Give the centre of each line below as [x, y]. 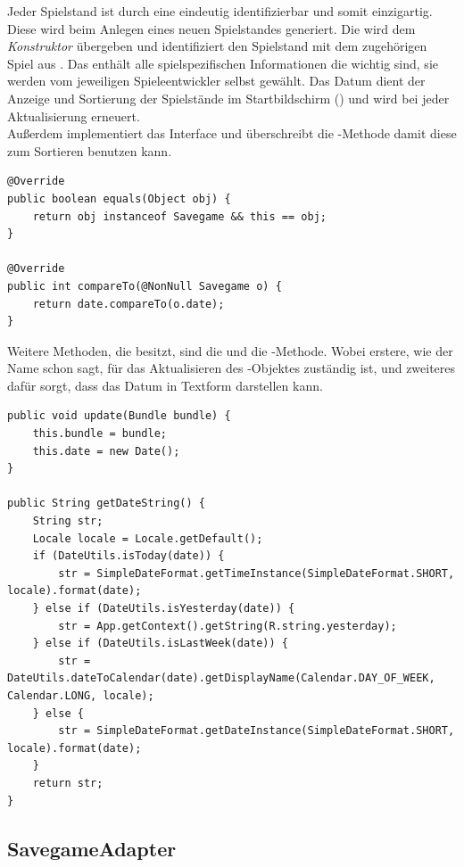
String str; [68, 521]
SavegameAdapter [92, 848]
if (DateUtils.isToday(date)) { [128, 556]
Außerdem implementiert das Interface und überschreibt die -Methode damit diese [232, 133]
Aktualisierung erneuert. [74, 116]
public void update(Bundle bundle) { [119, 416]
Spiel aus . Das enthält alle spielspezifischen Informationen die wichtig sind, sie [223, 63]
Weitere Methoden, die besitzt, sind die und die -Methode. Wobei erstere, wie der [230, 350]
